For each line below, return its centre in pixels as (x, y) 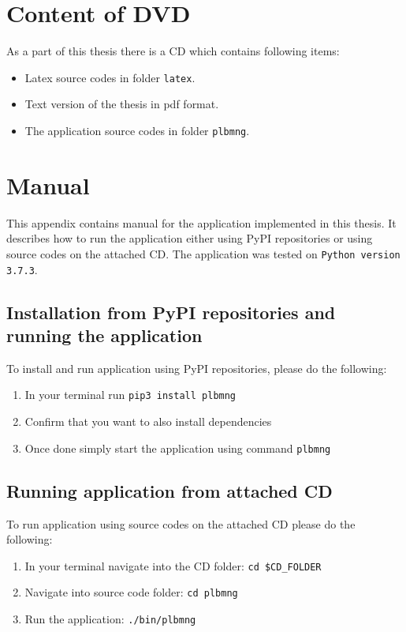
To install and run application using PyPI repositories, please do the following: (197, 368)
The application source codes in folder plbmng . (137, 130)
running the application (104, 335)
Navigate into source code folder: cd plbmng (131, 592)
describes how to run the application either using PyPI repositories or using (190, 238)
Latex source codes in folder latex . (110, 77)
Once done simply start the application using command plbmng (178, 448)
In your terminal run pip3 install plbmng (130, 395)
